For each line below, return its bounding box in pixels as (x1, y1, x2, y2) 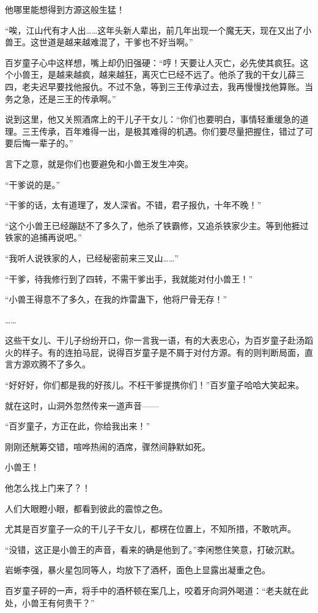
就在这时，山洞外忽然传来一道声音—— (5, 399, 159, 412)
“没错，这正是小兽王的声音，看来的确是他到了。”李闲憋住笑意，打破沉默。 (5, 543, 300, 555)
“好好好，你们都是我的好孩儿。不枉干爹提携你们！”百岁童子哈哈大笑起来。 (5, 378, 305, 391)
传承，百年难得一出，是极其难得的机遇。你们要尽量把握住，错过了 (39, 124, 305, 137)
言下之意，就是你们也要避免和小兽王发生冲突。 (5, 157, 193, 170)
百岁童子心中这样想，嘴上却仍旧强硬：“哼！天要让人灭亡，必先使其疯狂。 (5, 56, 300, 69)
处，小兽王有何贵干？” (5, 596, 95, 609)
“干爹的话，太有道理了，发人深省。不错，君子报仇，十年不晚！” (5, 198, 262, 211)
